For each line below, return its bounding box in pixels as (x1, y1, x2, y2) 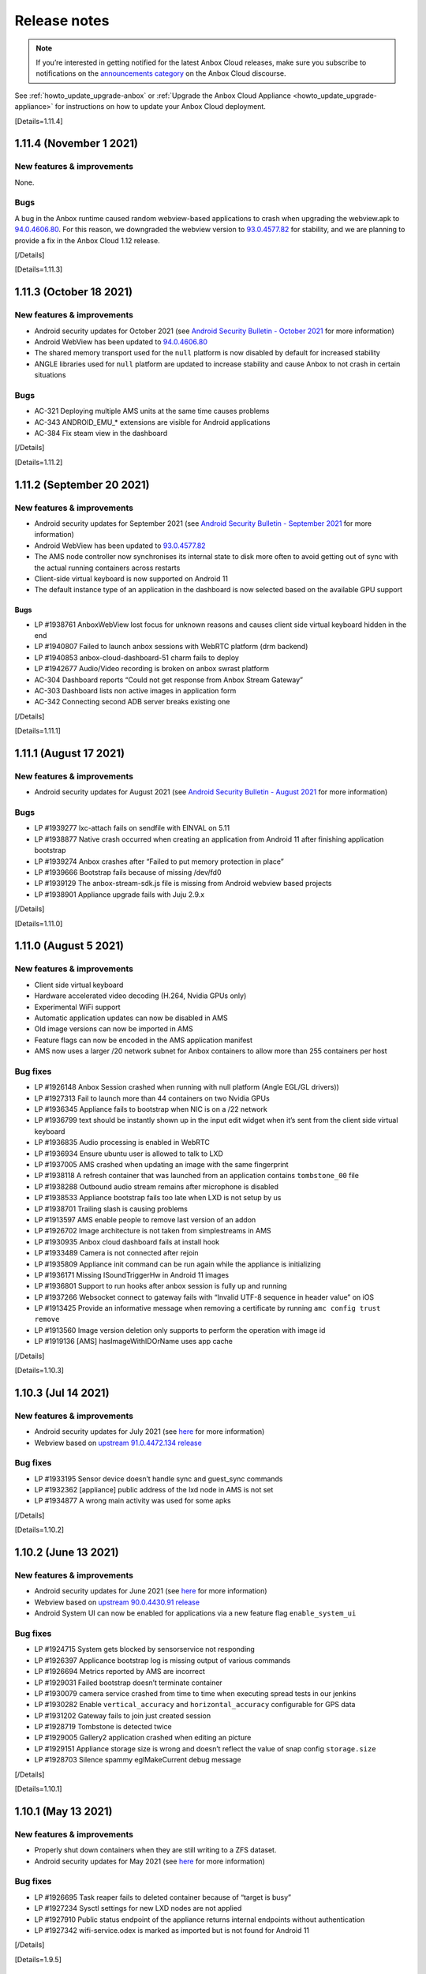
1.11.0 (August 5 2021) (14, 940, 124, 953)
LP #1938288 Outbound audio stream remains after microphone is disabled (34, 1181, 279, 1192)
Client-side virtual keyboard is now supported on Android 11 (34, 573, 229, 584)
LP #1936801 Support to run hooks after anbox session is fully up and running (34, 1282, 287, 1291)
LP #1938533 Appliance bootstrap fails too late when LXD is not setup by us (34, 1193, 282, 1203)
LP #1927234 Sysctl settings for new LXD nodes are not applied (34, 1904, 242, 1913)
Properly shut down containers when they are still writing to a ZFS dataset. (34, 1845, 277, 1855)
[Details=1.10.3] (14, 1366, 65, 1375)
